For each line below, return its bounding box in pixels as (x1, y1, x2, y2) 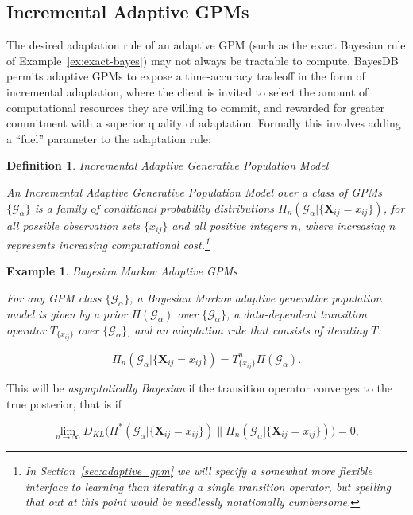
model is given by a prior (6, 305, 128, 322)
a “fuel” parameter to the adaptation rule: (6, 130, 211, 146)
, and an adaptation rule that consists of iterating (126, 321, 368, 337)
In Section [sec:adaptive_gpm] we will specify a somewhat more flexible (25, 462, 372, 479)
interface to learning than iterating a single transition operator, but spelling (25, 478, 391, 494)
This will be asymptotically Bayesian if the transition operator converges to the (6, 380, 393, 396)
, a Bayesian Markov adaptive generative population (129, 289, 382, 306)
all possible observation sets (6, 217, 141, 233)
